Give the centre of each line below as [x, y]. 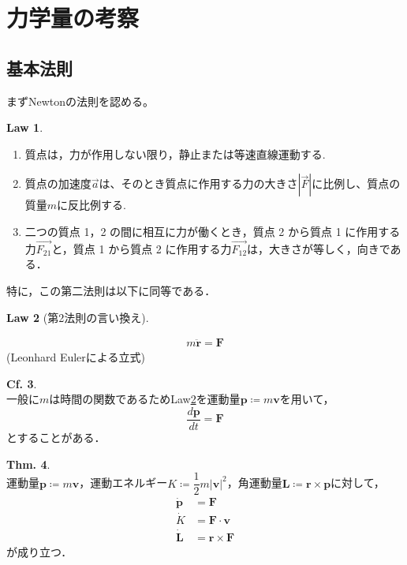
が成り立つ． [39, 552]
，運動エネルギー [123, 483]
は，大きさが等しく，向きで [319, 248]
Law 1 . [25, 127]
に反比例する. [91, 205]
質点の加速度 [58, 183]
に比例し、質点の [356, 183]
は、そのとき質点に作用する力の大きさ [198, 183]
